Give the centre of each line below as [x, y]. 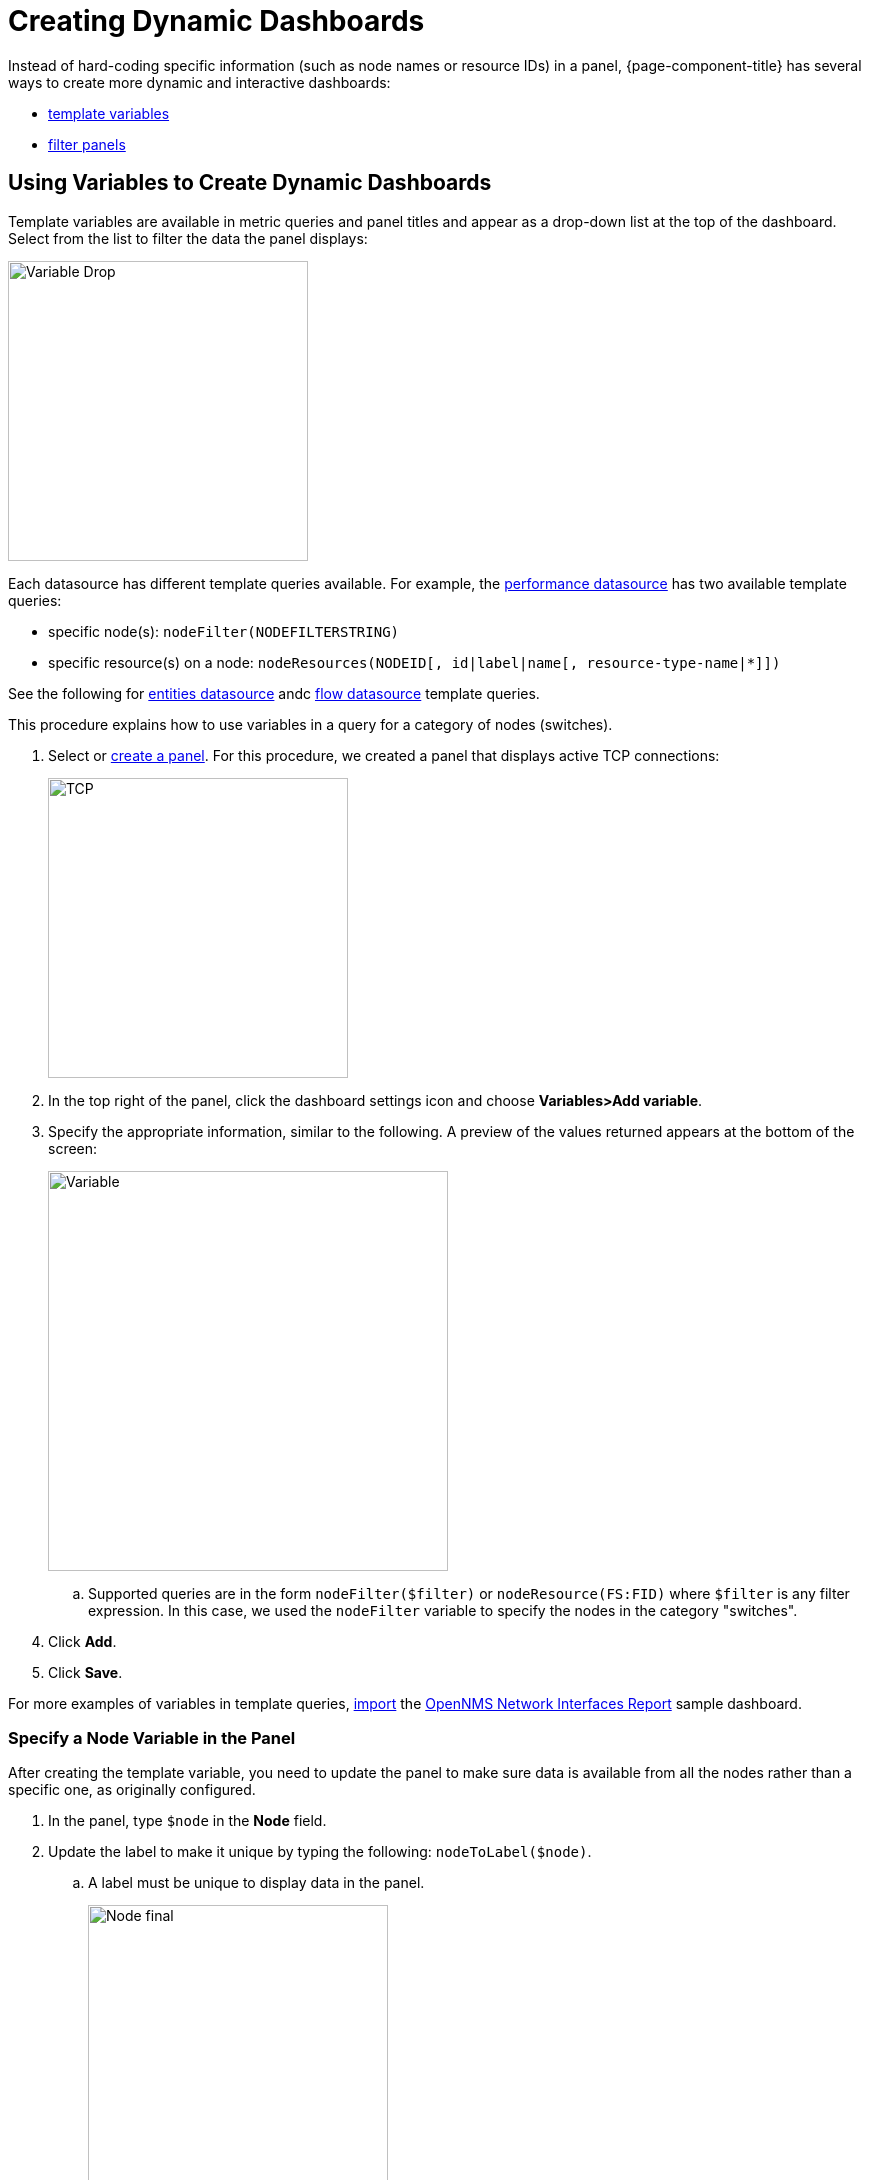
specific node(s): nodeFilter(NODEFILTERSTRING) [224, 631]
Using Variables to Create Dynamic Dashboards [250, 183]
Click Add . [82, 1641]
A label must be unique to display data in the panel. [256, 1883]
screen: [73, 1148]
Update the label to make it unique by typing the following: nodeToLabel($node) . [320, 1852]
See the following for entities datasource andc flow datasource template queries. [274, 693]
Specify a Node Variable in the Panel [152, 1737]
